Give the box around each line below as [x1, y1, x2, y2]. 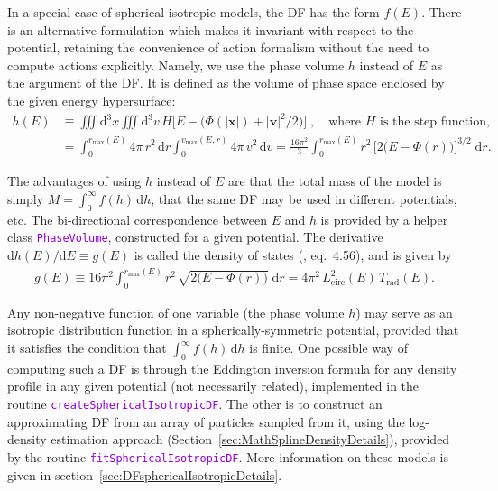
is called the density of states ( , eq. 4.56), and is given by [134, 245, 452, 264]
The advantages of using [7, 171, 142, 190]
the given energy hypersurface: [7, 90, 176, 109]
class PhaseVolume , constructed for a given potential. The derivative [7, 227, 383, 246]
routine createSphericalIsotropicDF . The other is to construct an [7, 394, 383, 413]
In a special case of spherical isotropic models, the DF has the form [7, 3, 380, 21]
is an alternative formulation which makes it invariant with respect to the [7, 20, 414, 39]
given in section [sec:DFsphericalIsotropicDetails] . [7, 465, 282, 484]
